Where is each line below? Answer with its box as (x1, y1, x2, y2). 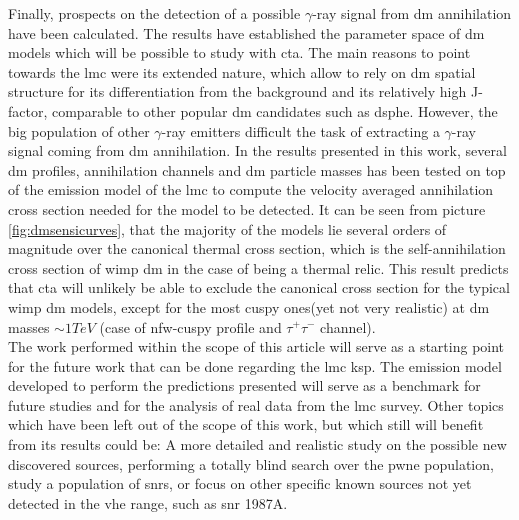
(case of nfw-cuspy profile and (99, 316, 282, 337)
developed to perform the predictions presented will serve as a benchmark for (8, 375, 481, 396)
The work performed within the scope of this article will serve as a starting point (8, 336, 505, 357)
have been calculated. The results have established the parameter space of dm (8, 22, 485, 43)
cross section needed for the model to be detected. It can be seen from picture (8, 198, 486, 219)
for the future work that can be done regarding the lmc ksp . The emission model (8, 355, 502, 376)
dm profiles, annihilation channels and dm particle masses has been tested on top (8, 159, 506, 180)
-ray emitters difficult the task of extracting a (161, 120, 440, 141)
